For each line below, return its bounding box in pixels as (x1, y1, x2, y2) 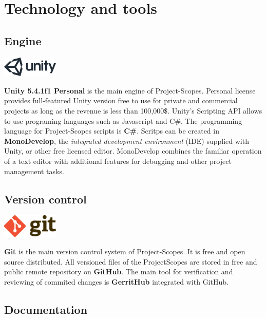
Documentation (4, 301, 88, 317)
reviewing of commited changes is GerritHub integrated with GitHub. (4, 276, 229, 287)
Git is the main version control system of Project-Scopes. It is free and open (4, 246, 245, 256)
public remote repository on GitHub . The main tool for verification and (4, 266, 233, 277)
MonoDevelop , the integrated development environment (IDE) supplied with (4, 135, 249, 146)
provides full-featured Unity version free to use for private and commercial (4, 95, 238, 106)
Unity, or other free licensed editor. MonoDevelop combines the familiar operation (4, 145, 262, 156)
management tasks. (4, 165, 64, 176)
